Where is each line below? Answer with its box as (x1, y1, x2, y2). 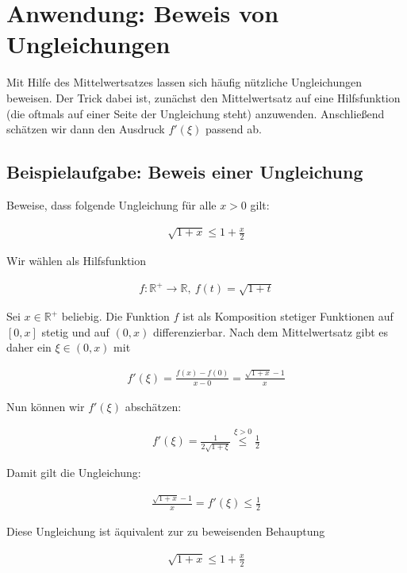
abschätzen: (125, 398, 182, 414)
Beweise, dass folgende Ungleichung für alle (6, 196, 217, 213)
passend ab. (205, 121, 262, 137)
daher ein (6, 339, 52, 356)
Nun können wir (6, 398, 85, 414)
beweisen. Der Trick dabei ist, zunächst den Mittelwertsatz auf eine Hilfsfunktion (6, 89, 401, 106)
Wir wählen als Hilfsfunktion (6, 252, 147, 269)
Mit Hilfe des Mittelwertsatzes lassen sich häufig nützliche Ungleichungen (6, 74, 363, 90)
